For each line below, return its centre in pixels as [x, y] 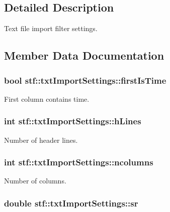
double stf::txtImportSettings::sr [71, 203]
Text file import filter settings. [51, 28]
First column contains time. [47, 98]
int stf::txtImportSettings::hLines [73, 121]
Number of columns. [35, 181]
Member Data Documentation [84, 55]
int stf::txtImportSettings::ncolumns [79, 162]
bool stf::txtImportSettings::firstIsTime [85, 80]
